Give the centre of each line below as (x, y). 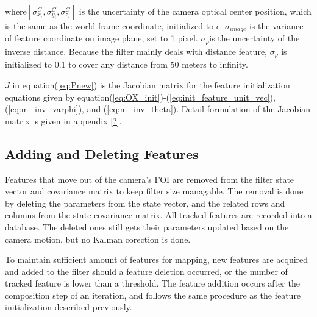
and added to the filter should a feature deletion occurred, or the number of (146, 271)
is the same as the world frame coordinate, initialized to (109, 26)
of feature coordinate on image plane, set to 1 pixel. (102, 38)
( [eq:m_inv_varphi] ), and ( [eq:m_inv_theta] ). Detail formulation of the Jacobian (158, 109)
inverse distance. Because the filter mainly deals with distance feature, (136, 51)
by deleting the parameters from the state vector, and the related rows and (145, 203)
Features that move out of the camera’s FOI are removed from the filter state (150, 179)
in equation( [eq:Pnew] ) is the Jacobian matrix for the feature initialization (151, 84)
